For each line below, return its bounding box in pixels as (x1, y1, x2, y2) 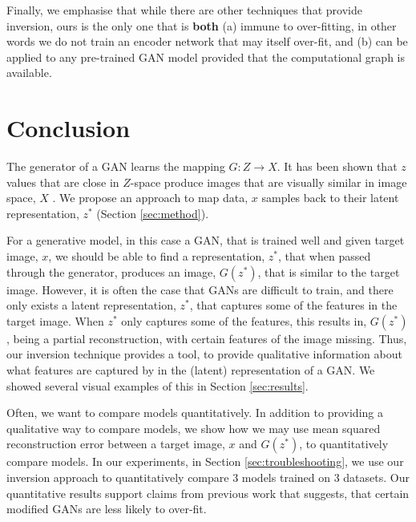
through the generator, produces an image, (6, 263, 216, 280)
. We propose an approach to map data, (52, 189, 248, 206)
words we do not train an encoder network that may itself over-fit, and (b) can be (6, 33, 408, 50)
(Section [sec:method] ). (96, 204, 209, 221)
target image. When (6, 312, 104, 329)
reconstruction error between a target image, (6, 435, 225, 452)
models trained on (241, 469, 330, 485)
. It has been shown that (277, 158, 398, 175)
